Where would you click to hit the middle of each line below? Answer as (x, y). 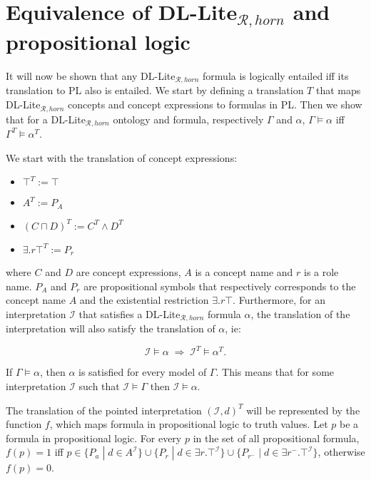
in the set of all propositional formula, (276, 438)
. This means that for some (275, 372)
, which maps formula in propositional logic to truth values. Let (189, 424)
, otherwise (341, 452)
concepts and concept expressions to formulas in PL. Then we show (215, 104)
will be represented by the (303, 410)
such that (99, 386)
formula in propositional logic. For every (94, 438)
